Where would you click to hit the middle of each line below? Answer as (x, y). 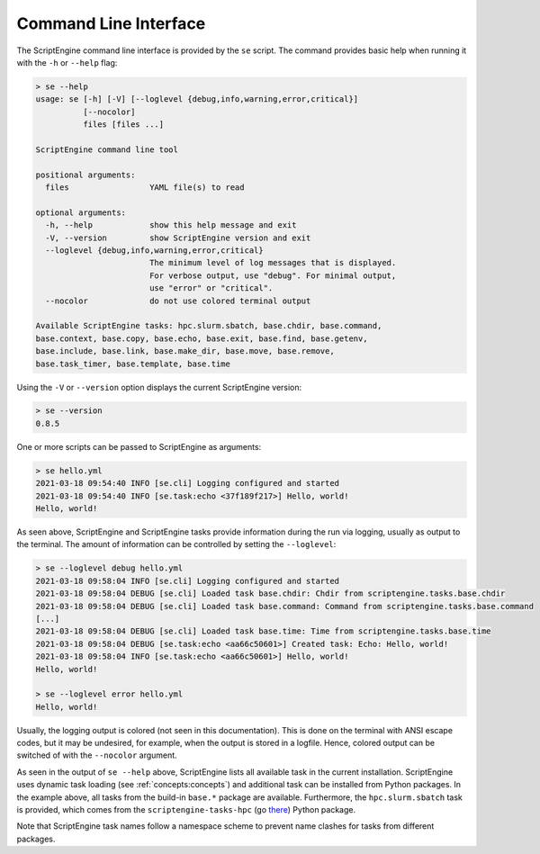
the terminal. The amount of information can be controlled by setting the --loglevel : (176, 544)
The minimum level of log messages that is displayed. (273, 263)
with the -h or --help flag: (67, 62)
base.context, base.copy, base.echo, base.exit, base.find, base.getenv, (202, 338)
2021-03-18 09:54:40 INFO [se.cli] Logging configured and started (188, 483)
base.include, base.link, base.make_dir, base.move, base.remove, (185, 351)
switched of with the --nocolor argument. (97, 755)
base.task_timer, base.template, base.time (133, 364)
